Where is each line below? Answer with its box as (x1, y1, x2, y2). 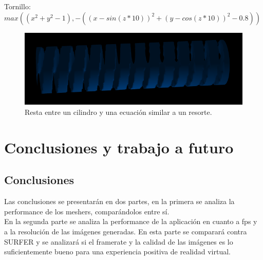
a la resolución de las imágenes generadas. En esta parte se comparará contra (4, 226, 247, 237)
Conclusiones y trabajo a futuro (4, 136, 234, 157)
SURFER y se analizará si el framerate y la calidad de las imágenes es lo (4, 236, 233, 247)
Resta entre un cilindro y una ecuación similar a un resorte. (25, 107, 212, 117)
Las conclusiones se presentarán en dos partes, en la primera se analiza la (4, 196, 235, 207)
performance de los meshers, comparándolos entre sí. (4, 206, 170, 216)
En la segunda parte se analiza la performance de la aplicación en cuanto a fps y (4, 216, 257, 227)
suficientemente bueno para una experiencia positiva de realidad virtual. (4, 246, 231, 257)
